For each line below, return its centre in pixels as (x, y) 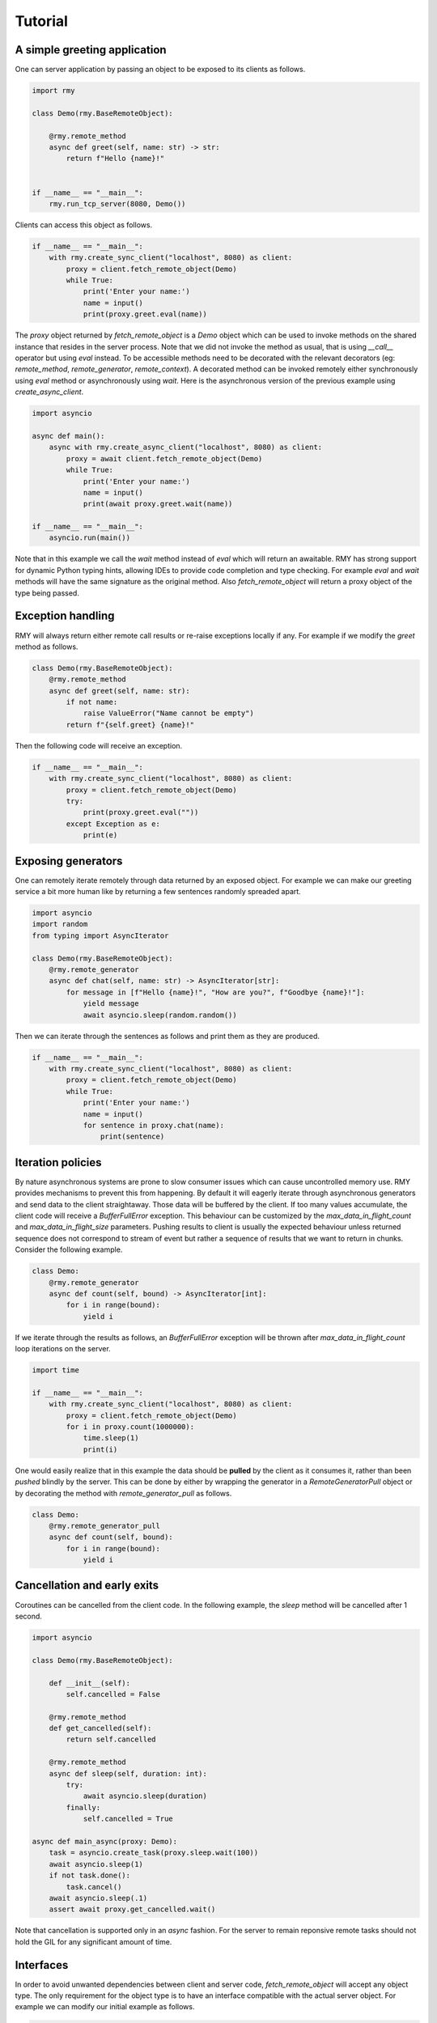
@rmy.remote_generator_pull (105, 1526)
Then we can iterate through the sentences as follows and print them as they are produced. (167, 1036)
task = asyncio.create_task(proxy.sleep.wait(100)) (154, 1853)
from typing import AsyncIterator (100, 935)
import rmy (53, 91)
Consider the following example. (69, 1249)
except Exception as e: (113, 824)
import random (60, 924)
